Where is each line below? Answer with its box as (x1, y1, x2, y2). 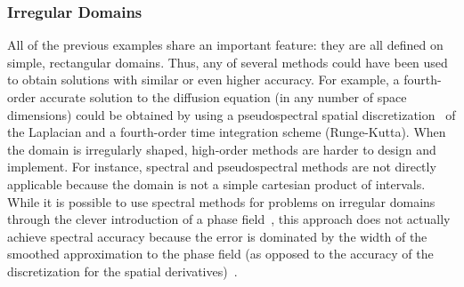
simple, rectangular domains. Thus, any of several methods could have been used (7, 52, 448, 71)
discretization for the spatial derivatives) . (7, 261, 238, 280)
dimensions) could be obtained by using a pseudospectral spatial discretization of (7, 105, 456, 124)
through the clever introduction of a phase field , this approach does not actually (7, 210, 451, 228)
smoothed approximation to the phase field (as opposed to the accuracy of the (7, 244, 434, 263)
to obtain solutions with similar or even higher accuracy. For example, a (7, 70, 400, 89)
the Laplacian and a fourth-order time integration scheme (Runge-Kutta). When (7, 123, 446, 141)
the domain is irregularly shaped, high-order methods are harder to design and (7, 140, 436, 158)
